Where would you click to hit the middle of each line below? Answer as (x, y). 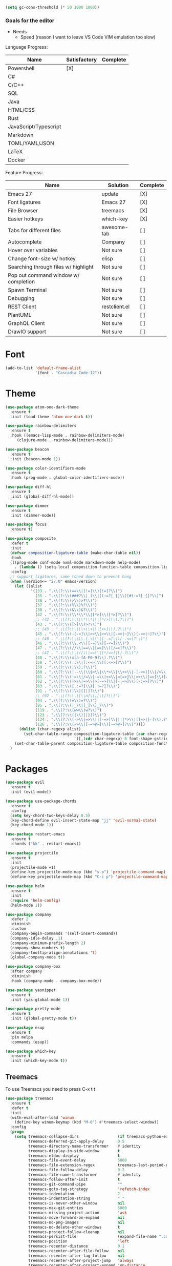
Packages (27, 769)
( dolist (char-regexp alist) (50, 729)
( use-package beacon (27, 449)
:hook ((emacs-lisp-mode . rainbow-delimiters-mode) (67, 436)
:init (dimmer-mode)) (33, 515)
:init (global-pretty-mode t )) (43, 1018)
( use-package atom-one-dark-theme (42, 407)
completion (21, 282)
